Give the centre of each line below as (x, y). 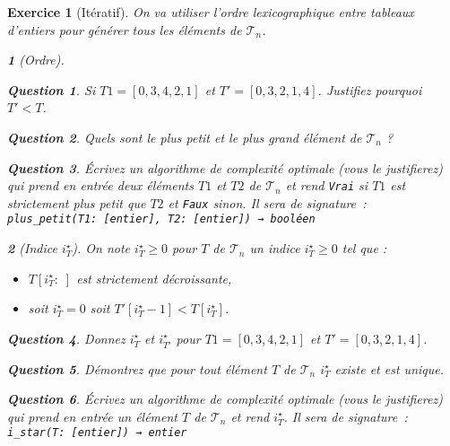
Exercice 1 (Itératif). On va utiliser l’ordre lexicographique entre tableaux (211, 12)
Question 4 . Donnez (66, 338)
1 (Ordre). (36, 60)
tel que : (364, 248)
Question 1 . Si (52, 89)
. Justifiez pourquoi (370, 89)
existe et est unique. (389, 368)
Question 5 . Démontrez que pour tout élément (137, 368)
